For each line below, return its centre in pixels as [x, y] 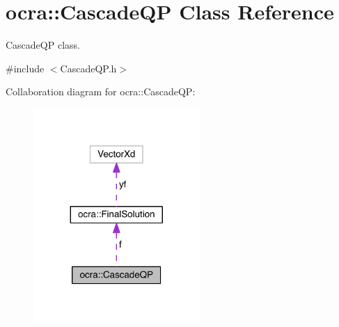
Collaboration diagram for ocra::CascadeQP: [101, 91]
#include [25, 68]
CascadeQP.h [88, 68]
